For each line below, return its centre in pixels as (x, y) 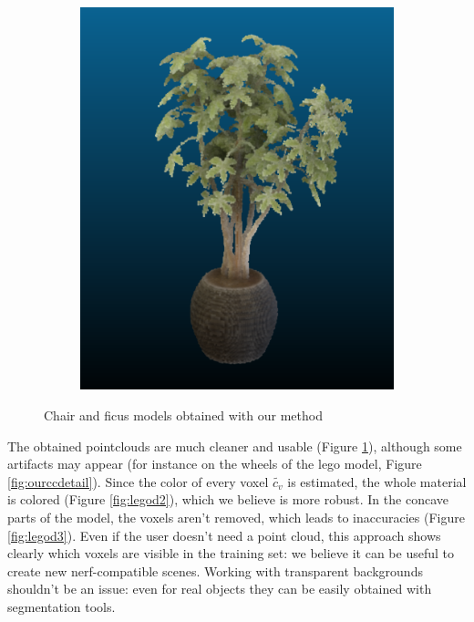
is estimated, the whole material (377, 481)
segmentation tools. (62, 606)
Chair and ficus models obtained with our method (183, 415)
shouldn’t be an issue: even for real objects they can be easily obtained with (220, 589)
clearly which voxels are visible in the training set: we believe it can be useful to (231, 553)
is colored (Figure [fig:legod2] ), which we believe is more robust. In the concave (228, 499)
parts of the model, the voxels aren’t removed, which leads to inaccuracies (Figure (236, 517)
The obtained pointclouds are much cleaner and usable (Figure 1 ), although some (235, 446)
